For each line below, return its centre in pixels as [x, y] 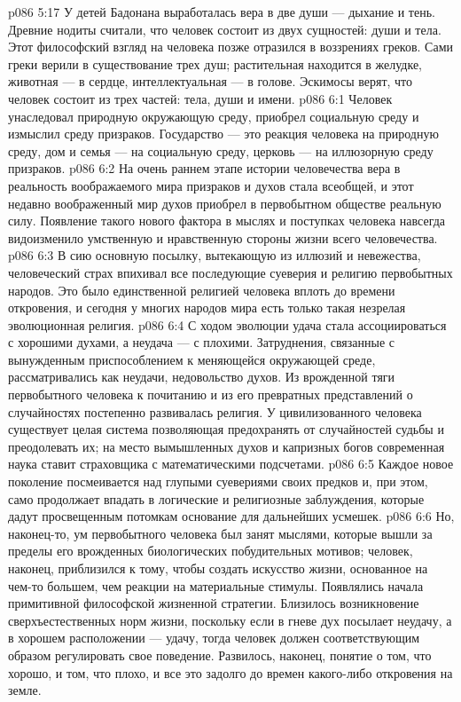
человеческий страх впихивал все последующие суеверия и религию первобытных [230, 272]
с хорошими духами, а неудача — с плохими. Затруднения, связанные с [201, 342]
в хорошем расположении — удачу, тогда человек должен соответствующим [214, 638]
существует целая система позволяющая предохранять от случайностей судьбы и [226, 429]
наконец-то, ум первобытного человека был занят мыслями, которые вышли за [220, 533]
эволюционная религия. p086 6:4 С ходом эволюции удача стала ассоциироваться [227, 324]
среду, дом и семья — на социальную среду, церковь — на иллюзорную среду [221, 150]
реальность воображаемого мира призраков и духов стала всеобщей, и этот [211, 185]
